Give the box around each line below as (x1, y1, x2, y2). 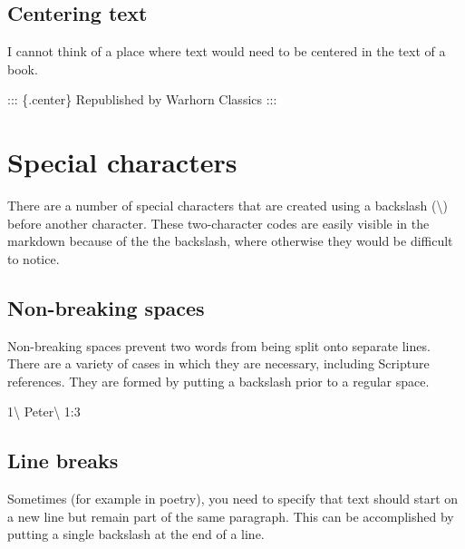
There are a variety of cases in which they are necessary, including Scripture (7, 354, 430, 373)
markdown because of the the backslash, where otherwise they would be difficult (7, 231, 453, 250)
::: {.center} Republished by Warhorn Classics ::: (7, 90, 277, 109)
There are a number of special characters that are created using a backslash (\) (7, 196, 448, 215)
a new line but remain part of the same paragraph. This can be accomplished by (7, 506, 454, 525)
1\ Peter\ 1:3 (7, 402, 81, 421)
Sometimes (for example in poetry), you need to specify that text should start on (7, 489, 459, 508)
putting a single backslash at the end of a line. (7, 524, 265, 544)
